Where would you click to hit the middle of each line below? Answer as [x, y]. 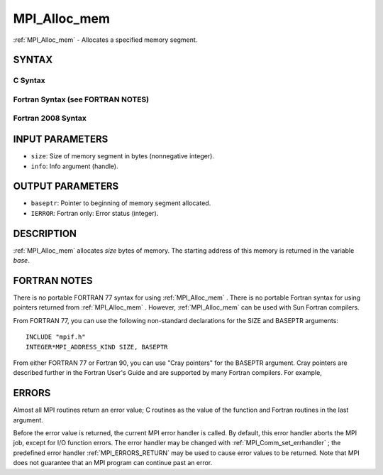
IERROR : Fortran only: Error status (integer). [95, 213]
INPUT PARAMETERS [61, 140]
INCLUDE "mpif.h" [56, 337]
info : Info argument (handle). [74, 166]
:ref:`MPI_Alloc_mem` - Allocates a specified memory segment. [105, 40]
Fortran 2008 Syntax [50, 119]
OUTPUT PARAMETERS [66, 186]
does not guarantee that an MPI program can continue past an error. [113, 463]
